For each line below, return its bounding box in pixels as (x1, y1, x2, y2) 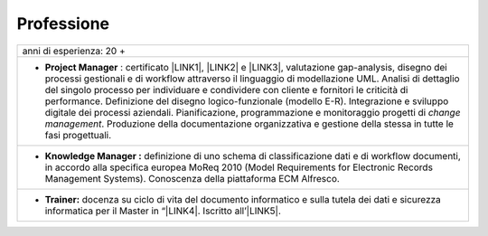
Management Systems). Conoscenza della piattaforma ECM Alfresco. (44, 172, 341, 184)
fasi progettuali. (44, 128, 112, 141)
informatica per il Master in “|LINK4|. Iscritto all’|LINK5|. (44, 204, 282, 217)
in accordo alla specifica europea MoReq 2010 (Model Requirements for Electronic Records (44, 161, 434, 174)
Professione (16, 14, 110, 33)
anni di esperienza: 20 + (22, 44, 126, 57)
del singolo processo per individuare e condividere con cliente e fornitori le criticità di (44, 83, 408, 96)
